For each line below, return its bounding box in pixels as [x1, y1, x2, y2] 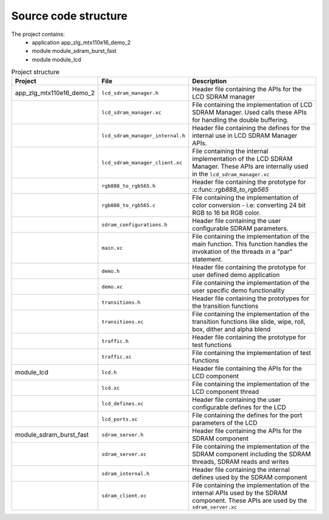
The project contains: [11, 30, 65, 38]
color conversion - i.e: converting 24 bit [192, 201, 306, 209]
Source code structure [11, 9, 128, 23]
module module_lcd [32, 55, 82, 63]
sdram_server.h [101, 431, 144, 438]
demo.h [101, 268, 120, 274]
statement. [192, 255, 223, 264]
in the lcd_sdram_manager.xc [192, 170, 270, 178]
